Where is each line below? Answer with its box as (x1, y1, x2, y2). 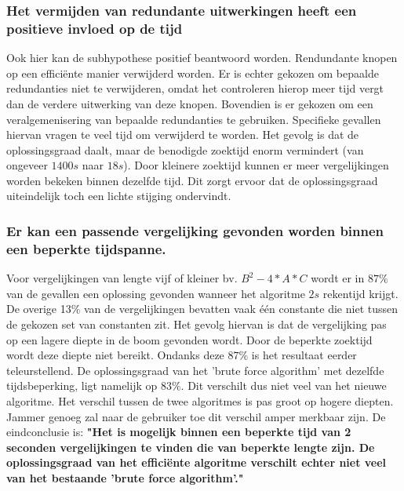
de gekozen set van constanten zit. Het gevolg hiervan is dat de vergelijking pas (6, 316, 387, 332)
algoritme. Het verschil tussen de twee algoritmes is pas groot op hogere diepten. (6, 392, 394, 409)
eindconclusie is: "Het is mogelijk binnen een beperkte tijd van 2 (6, 424, 351, 440)
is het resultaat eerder (251, 347, 357, 363)
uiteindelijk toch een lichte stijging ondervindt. (6, 187, 231, 204)
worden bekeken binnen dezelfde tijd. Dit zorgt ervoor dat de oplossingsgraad (6, 172, 378, 188)
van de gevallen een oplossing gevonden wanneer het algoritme (6, 285, 305, 301)
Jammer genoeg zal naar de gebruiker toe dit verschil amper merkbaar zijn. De (6, 408, 386, 424)
